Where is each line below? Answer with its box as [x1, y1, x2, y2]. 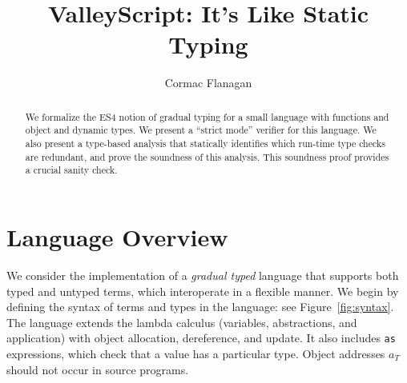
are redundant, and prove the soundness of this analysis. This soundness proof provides [25, 150, 389, 163]
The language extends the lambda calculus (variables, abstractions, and [6, 313, 357, 330]
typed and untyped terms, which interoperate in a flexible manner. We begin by [6, 282, 399, 299]
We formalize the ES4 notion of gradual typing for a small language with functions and [25, 110, 389, 123]
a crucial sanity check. [25, 163, 118, 177]
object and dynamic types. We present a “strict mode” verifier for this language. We [25, 123, 377, 137]
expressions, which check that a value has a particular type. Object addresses [6, 345, 385, 361]
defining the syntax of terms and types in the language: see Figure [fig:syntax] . [6, 298, 394, 315]
